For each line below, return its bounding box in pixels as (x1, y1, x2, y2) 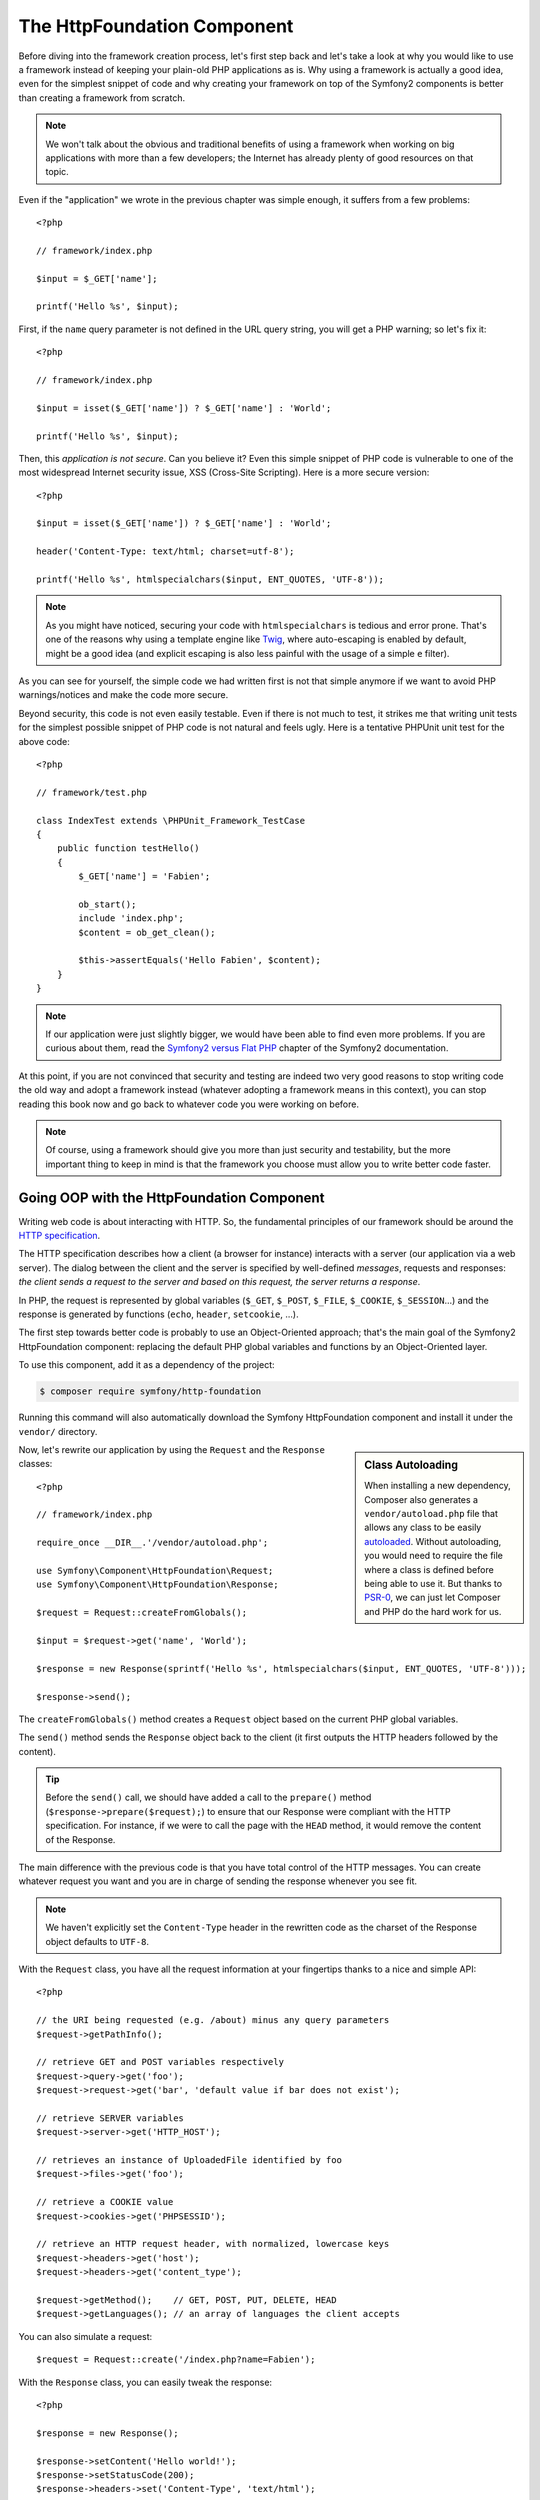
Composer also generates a (364, 1493, 479, 1505)
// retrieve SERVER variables (36, 2112, 185, 2124)
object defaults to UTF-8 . (45, 1935, 150, 1947)
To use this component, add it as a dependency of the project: (18, 1359, 275, 1371)
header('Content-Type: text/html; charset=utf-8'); (36, 546, 295, 557)
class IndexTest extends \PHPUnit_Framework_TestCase (36, 815, 305, 826)
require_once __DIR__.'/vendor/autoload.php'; (36, 1537, 269, 1549)
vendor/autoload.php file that (364, 1507, 499, 1519)
